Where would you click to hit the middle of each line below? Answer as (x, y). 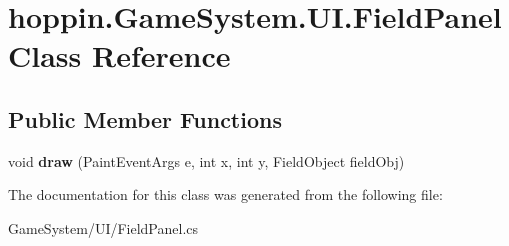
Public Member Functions (145, 118)
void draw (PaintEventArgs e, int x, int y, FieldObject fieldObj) (206, 160)
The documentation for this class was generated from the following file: (225, 194)
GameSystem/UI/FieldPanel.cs (103, 227)
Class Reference (119, 55)
